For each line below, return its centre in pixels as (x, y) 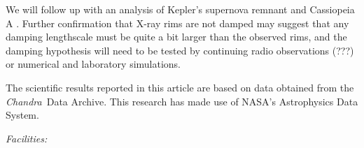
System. (22, 115)
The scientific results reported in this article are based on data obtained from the (180, 87)
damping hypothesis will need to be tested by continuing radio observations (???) (180, 50)
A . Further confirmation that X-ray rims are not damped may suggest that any (177, 23)
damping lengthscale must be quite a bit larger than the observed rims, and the (176, 37)
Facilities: (27, 138)
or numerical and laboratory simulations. (93, 64)
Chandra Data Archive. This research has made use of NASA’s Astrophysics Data (182, 101)
